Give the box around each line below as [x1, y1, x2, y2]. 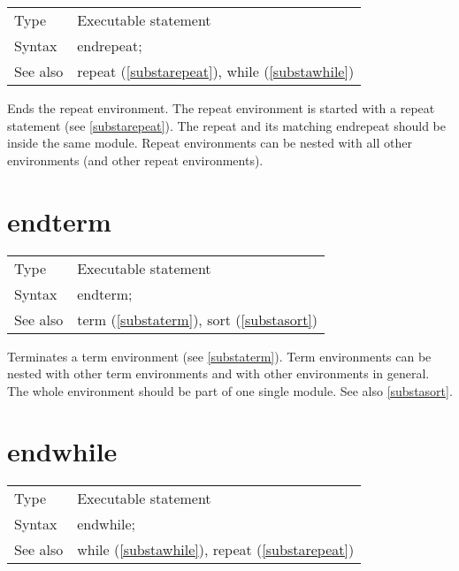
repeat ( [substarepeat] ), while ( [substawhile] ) [77, 61, 355, 81]
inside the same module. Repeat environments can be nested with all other [7, 133, 412, 152]
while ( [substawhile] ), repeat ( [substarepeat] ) [77, 539, 355, 560]
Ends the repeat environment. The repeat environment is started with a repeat [7, 99, 435, 117]
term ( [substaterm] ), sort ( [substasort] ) [77, 308, 318, 330]
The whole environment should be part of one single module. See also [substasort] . [7, 381, 453, 400]
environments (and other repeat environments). [7, 150, 264, 169]
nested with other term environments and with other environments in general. [7, 364, 430, 383]
